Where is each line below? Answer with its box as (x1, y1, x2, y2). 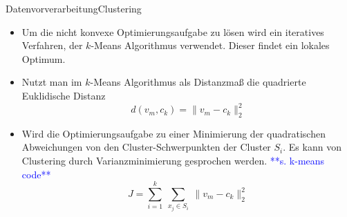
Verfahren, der (21, 38, 83, 53)
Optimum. (21, 51, 66, 66)
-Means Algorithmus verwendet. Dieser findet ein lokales (91, 38, 330, 53)
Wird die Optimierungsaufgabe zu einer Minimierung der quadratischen (21, 126, 326, 140)
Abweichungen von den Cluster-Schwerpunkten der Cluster (21, 140, 271, 154)
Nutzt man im (21, 75, 82, 89)
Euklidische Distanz (21, 88, 106, 102)
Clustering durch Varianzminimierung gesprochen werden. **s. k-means (21, 153, 325, 168)
